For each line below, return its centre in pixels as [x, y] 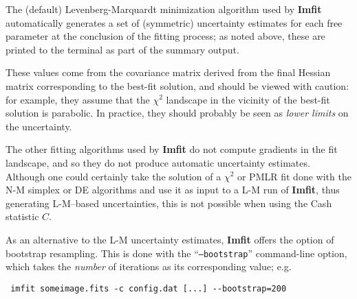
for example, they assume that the [78, 99]
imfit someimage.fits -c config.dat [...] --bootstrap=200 [149, 288]
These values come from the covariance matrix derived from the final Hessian [168, 72]
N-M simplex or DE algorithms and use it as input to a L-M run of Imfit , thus [173, 190]
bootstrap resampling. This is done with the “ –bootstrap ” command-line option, [176, 253]
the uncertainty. [39, 126]
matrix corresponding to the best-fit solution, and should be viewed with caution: [177, 85]
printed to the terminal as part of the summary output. [122, 49]
